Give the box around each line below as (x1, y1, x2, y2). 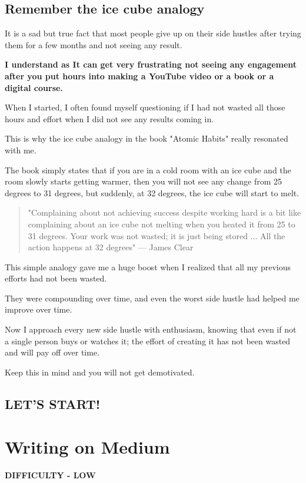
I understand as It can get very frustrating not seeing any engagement (5, 58, 297, 71)
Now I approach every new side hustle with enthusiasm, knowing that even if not (5, 323, 297, 336)
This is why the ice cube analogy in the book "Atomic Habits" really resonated (5, 132, 288, 145)
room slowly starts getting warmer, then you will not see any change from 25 (5, 175, 282, 187)
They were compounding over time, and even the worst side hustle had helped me (5, 291, 300, 304)
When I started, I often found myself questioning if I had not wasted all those (5, 101, 285, 113)
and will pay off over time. (5, 346, 100, 358)
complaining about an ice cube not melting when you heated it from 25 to (28, 217, 295, 230)
